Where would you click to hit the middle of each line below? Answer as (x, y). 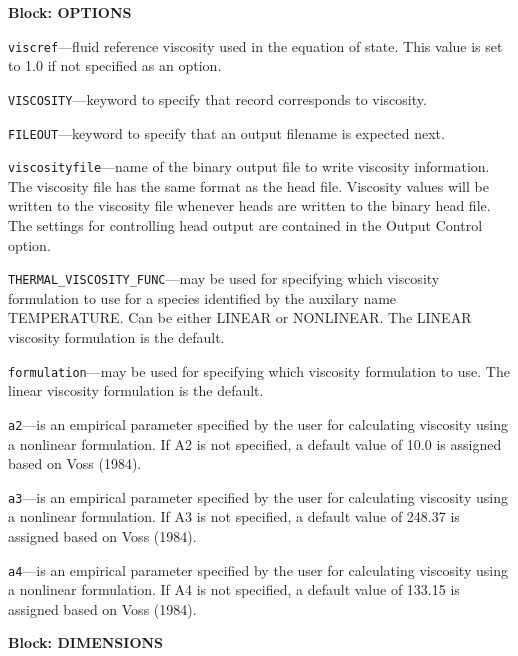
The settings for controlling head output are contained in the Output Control (245, 225)
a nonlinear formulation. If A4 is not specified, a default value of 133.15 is (234, 589)
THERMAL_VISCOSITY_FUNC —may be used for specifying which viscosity (224, 278)
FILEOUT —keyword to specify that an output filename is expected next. (226, 132)
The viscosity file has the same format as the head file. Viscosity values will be (248, 185)
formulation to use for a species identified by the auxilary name (202, 297)
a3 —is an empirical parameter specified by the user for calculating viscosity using (258, 496)
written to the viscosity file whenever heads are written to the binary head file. (249, 205)
